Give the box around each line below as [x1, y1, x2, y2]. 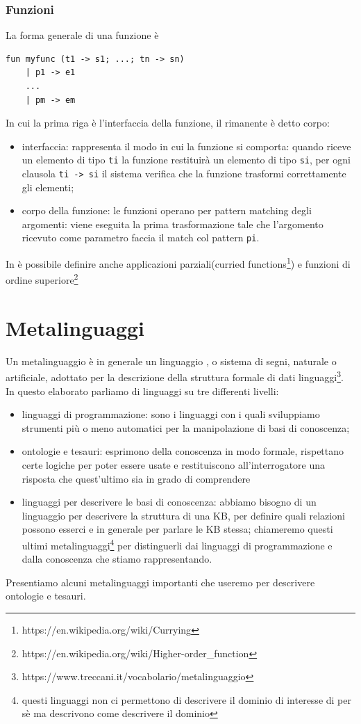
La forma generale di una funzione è [6, 28, 159, 42]
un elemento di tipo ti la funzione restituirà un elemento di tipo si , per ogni [22, 152, 351, 167]
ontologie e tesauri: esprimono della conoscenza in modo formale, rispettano [22, 444, 344, 458]
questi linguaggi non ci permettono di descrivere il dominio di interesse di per [22, 692, 351, 707]
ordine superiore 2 [6, 271, 78, 287]
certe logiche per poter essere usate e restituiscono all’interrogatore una [22, 457, 326, 472]
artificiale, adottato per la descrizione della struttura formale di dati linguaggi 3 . [6, 368, 344, 384]
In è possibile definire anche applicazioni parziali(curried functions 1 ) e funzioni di [6, 255, 351, 271]
